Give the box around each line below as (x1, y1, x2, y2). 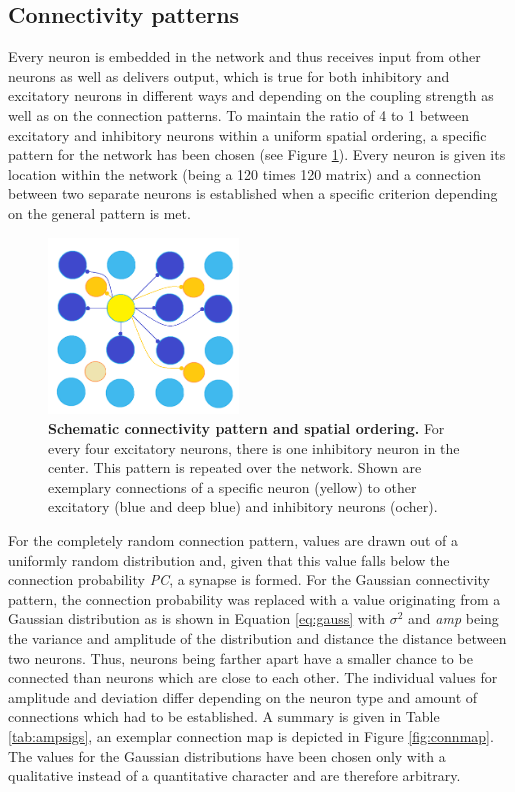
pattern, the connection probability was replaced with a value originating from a (8, 588, 501, 609)
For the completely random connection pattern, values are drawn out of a (8, 530, 459, 550)
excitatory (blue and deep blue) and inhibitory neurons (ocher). (48, 496, 438, 517)
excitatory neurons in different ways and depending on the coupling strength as (8, 85, 494, 106)
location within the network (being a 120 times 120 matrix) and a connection (8, 163, 482, 184)
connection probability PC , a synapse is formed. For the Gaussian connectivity (8, 569, 490, 590)
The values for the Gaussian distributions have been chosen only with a (8, 745, 446, 766)
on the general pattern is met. (8, 202, 191, 223)
